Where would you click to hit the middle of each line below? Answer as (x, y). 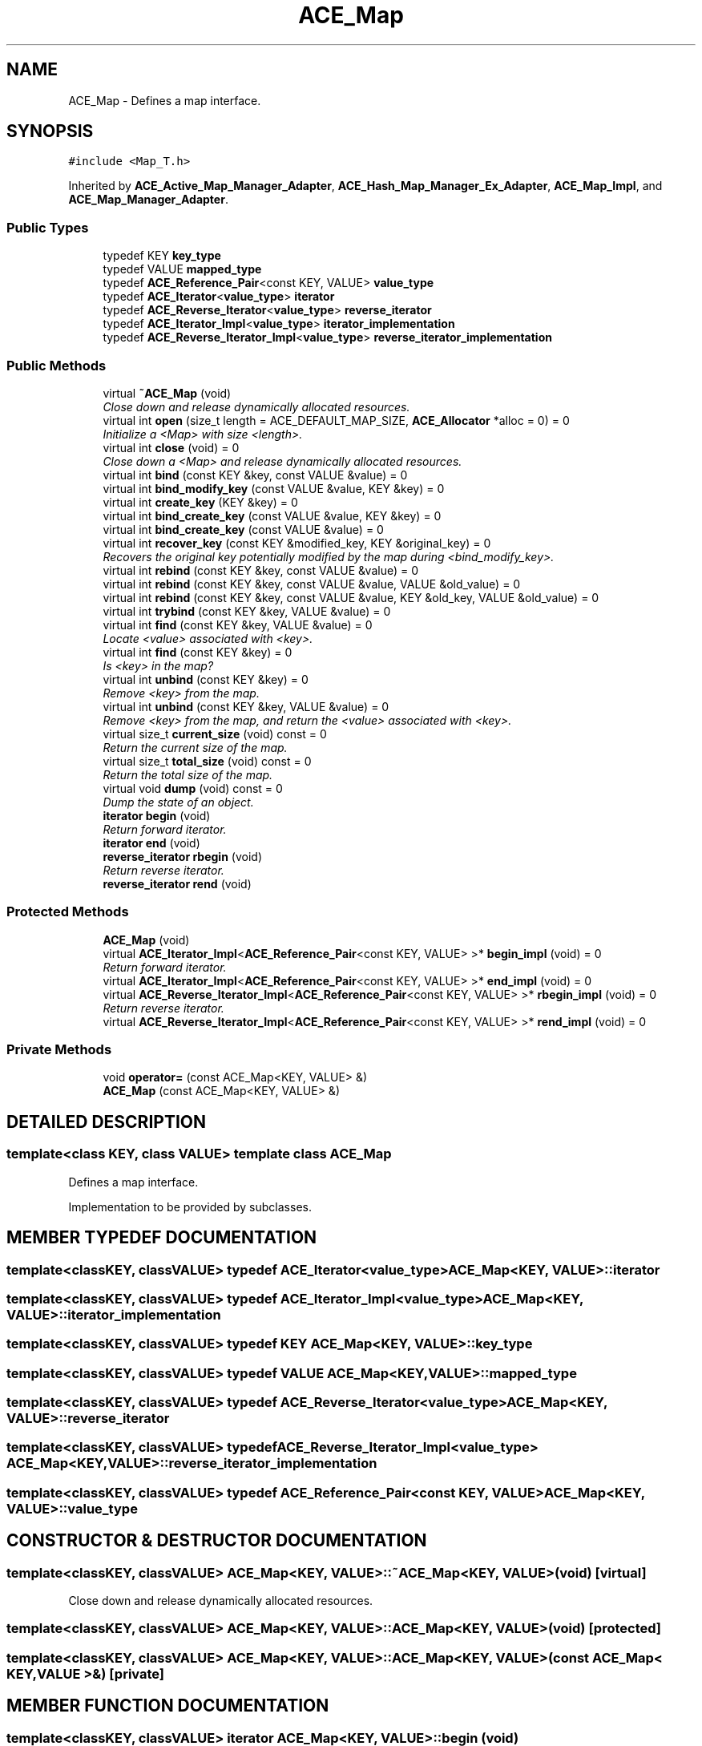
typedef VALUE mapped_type (182, 269)
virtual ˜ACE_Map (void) (167, 393)
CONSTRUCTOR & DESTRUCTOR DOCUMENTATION (217, 1541)
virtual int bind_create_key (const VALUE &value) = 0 (243, 529)
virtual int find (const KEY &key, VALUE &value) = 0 (238, 624)
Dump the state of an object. (178, 802)
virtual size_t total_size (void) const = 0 (207, 761)
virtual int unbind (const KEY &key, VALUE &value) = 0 (246, 706)
